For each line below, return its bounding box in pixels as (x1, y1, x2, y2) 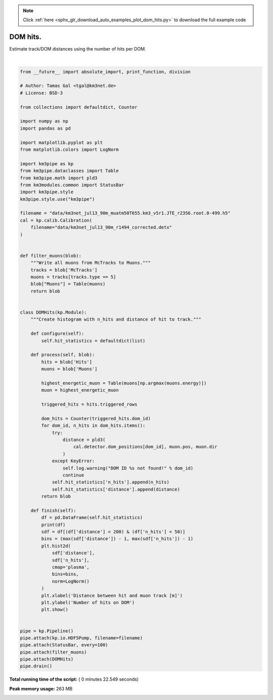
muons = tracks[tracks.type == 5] (30, 274, 116, 280)
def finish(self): (30, 507, 76, 513)
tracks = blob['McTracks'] (30, 267, 98, 273)
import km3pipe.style (20, 189, 74, 195)
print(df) (41, 521, 66, 528)
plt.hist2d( (41, 543, 71, 549)
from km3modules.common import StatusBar (20, 182, 124, 188)
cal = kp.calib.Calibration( (20, 217, 93, 223)
